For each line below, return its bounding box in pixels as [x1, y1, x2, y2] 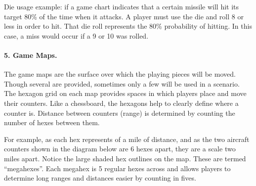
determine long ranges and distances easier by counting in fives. [4, 173, 196, 183]
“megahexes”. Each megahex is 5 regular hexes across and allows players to [4, 163, 231, 173]
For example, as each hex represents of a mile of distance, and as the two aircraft [4, 134, 250, 144]
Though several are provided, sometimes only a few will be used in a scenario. [4, 78, 240, 89]
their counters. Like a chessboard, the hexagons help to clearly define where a [4, 97, 239, 108]
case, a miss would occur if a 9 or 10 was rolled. [4, 30, 149, 41]
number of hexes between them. [4, 117, 100, 128]
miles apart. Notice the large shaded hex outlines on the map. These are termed [4, 153, 246, 163]
